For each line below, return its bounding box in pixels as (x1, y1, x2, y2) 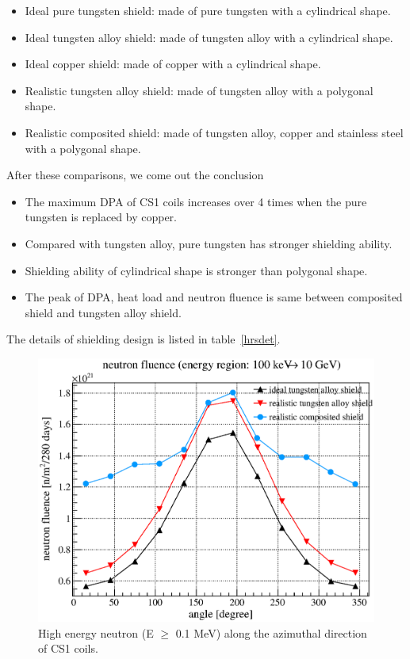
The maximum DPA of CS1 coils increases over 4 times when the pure (25, 193, 367, 209)
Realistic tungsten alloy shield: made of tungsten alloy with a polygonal (25, 82, 374, 98)
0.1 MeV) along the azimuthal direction (175, 624, 367, 641)
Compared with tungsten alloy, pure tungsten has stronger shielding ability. (25, 235, 393, 251)
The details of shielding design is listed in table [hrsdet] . (6, 331, 281, 347)
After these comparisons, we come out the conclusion (6, 167, 264, 183)
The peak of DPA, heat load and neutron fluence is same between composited (25, 289, 403, 305)
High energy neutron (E (38, 624, 154, 641)
